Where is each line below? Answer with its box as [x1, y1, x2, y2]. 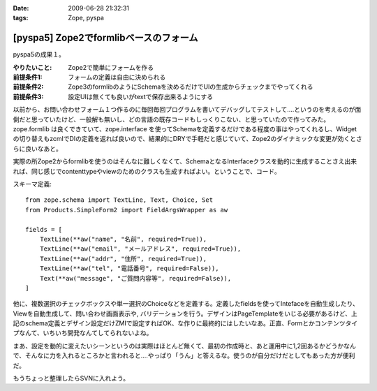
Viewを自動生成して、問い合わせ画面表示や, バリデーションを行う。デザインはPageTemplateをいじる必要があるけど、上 [13, 309, 357, 318]
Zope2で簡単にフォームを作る [68, 63, 154, 71]
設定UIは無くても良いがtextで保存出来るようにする [68, 92, 213, 101]
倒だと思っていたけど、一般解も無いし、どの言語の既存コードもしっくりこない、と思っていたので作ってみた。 [13, 115, 330, 124]
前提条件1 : [13, 73, 43, 82]
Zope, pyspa [68, 14, 105, 22]
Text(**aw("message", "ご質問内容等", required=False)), [39, 274, 232, 282]
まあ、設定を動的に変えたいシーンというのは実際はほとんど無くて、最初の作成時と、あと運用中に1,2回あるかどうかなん [13, 341, 356, 350]
